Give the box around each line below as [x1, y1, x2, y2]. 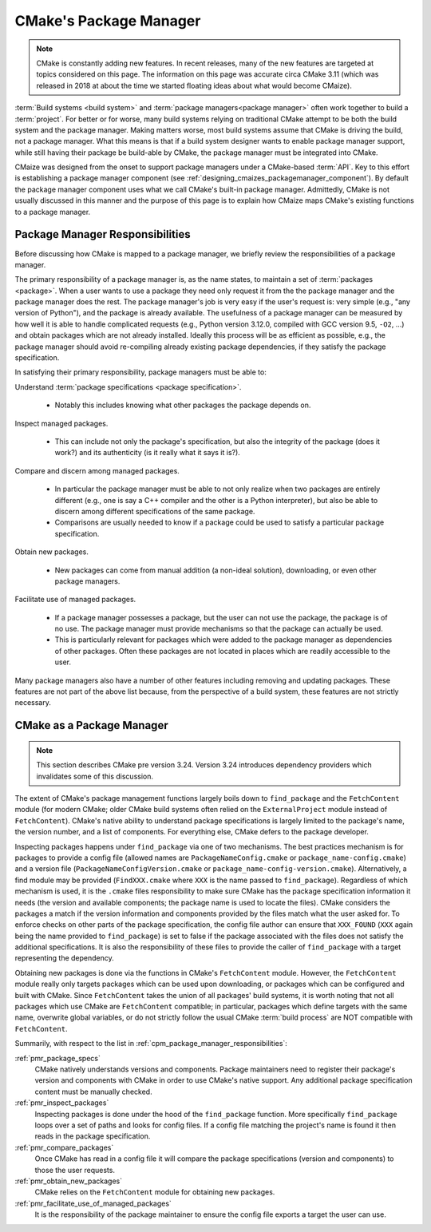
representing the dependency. [14, 953, 115, 963]
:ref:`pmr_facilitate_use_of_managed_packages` [14, 1198, 172, 1208]
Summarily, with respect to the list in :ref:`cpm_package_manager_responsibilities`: [14, 1039, 287, 1048]
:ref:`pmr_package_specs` [14, 1053, 101, 1063]
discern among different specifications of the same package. [54, 506, 255, 516]
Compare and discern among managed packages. [14, 465, 180, 475]
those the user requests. [34, 1165, 116, 1175]
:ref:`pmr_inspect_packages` [14, 1098, 109, 1107]
